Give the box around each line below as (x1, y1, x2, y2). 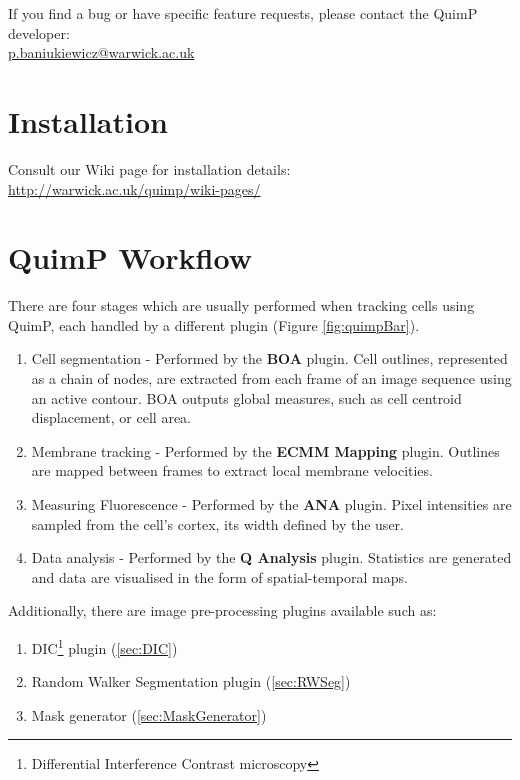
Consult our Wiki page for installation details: (8, 158, 291, 179)
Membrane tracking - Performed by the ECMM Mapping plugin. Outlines (31, 440, 500, 461)
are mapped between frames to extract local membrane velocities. (31, 460, 433, 481)
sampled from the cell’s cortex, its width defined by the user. (31, 513, 404, 534)
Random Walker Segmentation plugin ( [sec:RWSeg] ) (31, 671, 351, 692)
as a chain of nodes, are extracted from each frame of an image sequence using (31, 368, 512, 388)
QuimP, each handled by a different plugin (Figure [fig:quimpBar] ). (8, 314, 420, 335)
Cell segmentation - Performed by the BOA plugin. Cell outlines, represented (31, 348, 508, 369)
